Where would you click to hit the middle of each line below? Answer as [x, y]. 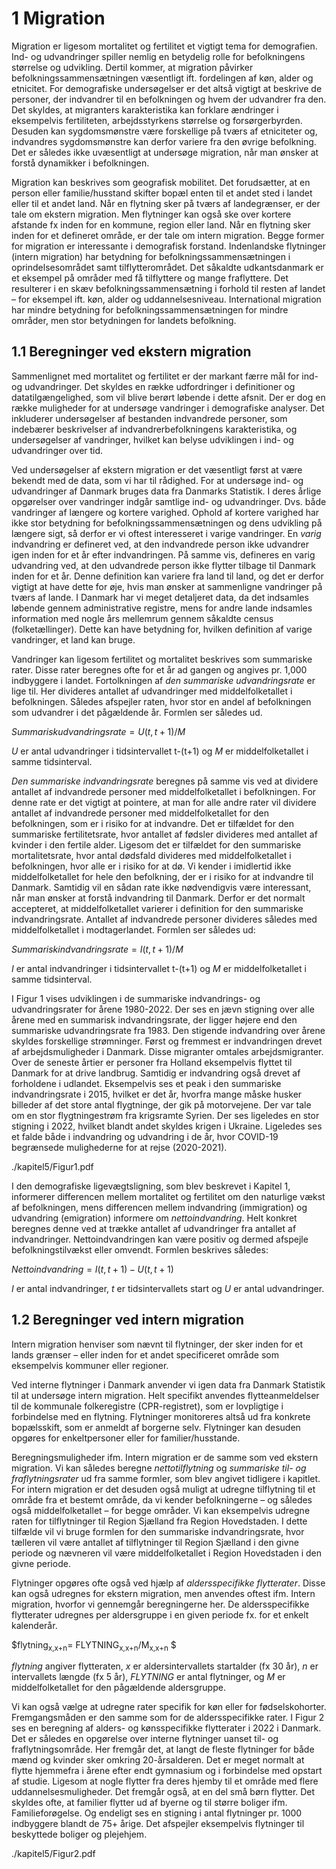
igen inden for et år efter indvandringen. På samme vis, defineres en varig [163, 554]
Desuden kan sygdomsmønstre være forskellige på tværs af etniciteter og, [164, 131]
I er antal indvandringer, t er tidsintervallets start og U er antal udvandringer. [168, 1288]
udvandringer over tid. [57, 450]
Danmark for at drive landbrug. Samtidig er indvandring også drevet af [156, 1073]
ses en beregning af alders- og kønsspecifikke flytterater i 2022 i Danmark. [166, 1728]
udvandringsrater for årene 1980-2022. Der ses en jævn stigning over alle [163, 1009]
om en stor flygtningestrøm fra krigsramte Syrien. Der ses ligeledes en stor [165, 1115]
